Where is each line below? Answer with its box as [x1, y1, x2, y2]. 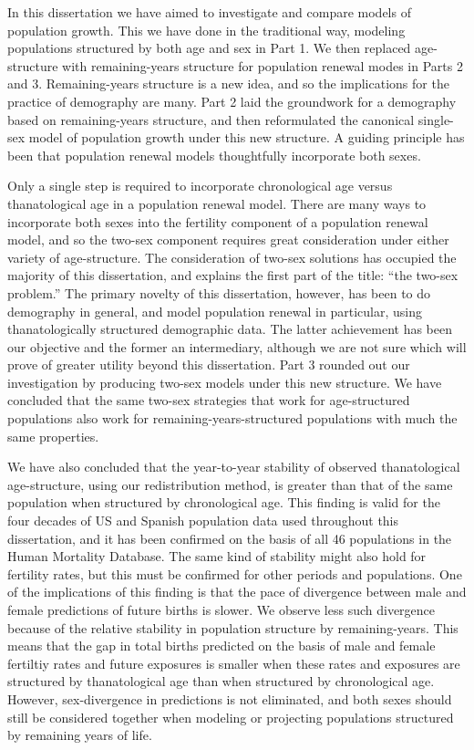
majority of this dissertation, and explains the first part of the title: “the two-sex [7, 266, 459, 285]
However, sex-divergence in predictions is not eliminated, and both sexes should [7, 689, 452, 708]
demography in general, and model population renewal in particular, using [7, 301, 422, 320]
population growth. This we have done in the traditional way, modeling [7, 20, 406, 39]
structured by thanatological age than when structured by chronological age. [7, 672, 435, 691]
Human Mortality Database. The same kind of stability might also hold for [7, 547, 427, 566]
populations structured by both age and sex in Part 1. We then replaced [7, 38, 411, 57]
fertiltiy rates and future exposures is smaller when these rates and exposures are [7, 653, 460, 672]
